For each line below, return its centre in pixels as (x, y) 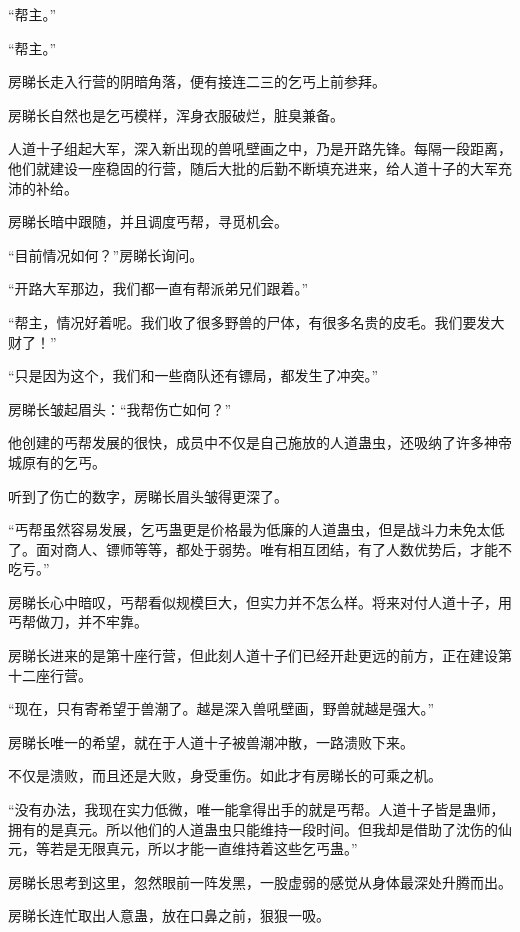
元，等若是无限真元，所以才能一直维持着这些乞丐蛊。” (183, 848)
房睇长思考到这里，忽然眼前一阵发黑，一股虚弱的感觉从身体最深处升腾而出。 (260, 881)
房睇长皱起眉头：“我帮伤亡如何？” (120, 408)
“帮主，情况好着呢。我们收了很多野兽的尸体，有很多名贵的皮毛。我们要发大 (256, 321)
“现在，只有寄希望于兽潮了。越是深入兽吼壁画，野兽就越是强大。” (221, 708)
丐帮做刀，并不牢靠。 (78, 621)
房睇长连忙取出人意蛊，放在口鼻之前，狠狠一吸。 (169, 915)
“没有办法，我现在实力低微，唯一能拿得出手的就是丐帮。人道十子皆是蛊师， (256, 809)
